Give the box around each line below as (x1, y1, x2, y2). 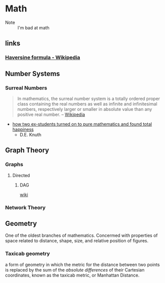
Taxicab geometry (5, 250, 51, 257)
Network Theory (5, 204, 46, 211)
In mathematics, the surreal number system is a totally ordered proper (17, 95, 160, 101)
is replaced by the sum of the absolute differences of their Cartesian (5, 267, 145, 273)
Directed (12, 172, 30, 178)
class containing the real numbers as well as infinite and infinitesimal (17, 100, 158, 107)
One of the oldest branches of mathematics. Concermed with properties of (5, 232, 158, 239)
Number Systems (5, 69, 60, 78)
